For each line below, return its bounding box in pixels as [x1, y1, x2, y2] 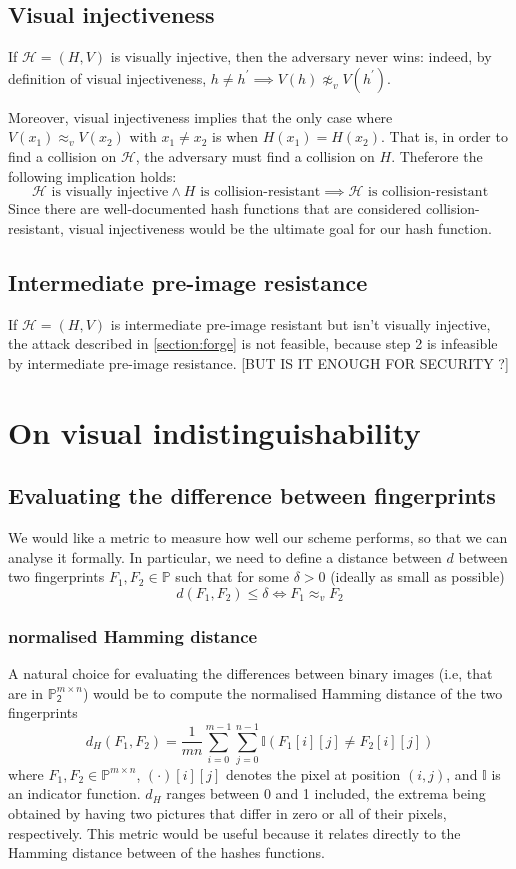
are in [8, 682, 44, 703]
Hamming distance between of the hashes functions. [8, 842, 325, 863]
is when [212, 126, 259, 147]
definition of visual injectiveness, [8, 67, 207, 88]
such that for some [175, 566, 289, 587]
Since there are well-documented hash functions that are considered [8, 198, 422, 219]
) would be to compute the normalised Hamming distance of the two [82, 682, 503, 703]
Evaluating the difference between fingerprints [8, 480, 496, 511]
